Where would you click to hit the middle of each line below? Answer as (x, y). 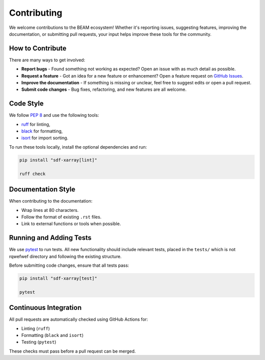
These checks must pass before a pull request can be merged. (72, 351)
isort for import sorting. (45, 138)
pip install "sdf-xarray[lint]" (58, 160)
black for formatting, (42, 131)
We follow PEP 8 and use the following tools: (54, 115)
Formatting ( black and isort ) (53, 335)
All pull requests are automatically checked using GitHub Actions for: (79, 319)
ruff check (32, 174)
